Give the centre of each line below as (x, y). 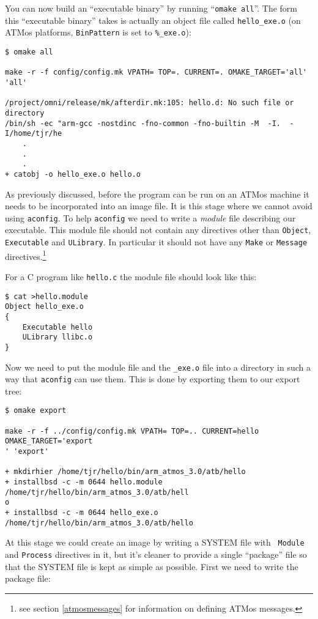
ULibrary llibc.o (57, 337)
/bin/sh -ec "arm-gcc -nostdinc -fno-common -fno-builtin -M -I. (143, 123)
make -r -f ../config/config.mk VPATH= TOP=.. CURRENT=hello (132, 431)
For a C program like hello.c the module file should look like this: (131, 276)
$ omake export (36, 411)
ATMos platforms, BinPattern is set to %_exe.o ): (98, 32)
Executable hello (57, 327)
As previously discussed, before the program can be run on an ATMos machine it (157, 194)
